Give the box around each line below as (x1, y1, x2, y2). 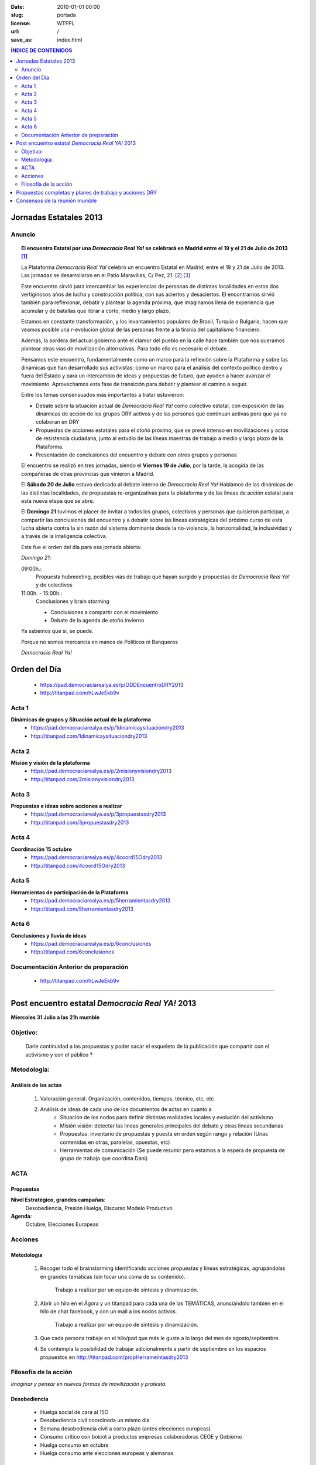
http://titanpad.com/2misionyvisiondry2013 (30, 775, 135, 782)
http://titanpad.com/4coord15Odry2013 (30, 862, 125, 869)
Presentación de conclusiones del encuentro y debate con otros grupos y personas (36, 451, 237, 458)
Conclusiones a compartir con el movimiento (50, 608, 158, 615)
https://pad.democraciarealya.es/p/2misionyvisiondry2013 (30, 768, 172, 775)
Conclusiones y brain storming (36, 598, 109, 605)
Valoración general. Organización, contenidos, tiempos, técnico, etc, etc (40, 1095, 214, 1102)
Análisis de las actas (11, 1082, 62, 1089)
